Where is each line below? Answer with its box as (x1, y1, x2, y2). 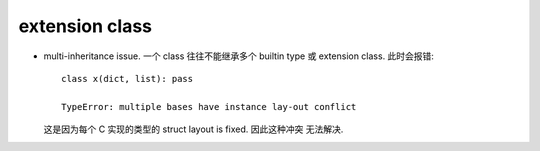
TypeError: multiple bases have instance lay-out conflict (61, 101, 357, 112)
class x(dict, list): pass (61, 73, 194, 84)
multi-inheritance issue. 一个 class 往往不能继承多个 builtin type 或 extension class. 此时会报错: (43, 50, 435, 62)
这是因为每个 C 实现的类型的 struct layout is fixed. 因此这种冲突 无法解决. (43, 123, 344, 135)
